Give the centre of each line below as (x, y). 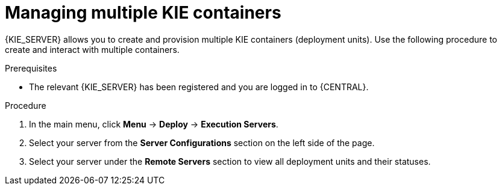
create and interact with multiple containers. (92, 49)
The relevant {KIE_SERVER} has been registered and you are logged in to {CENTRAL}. (199, 87)
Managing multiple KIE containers (143, 13)
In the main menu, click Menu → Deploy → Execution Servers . (154, 124)
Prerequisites (31, 68)
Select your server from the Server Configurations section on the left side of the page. (202, 142)
